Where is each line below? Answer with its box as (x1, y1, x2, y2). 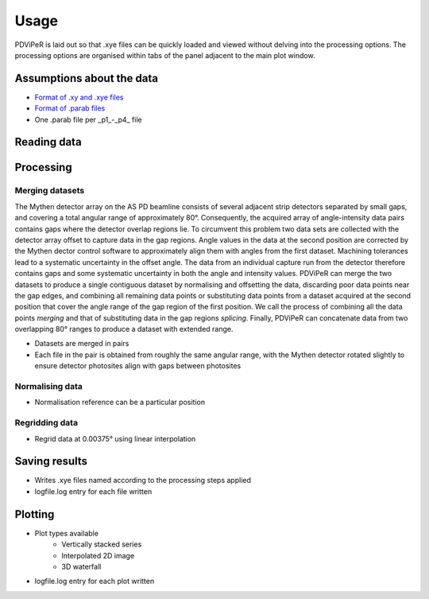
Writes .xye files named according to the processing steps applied (34, 476, 252, 485)
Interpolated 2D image (61, 550, 135, 560)
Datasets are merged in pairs (34, 339, 129, 348)
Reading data (14, 135, 83, 149)
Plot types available (34, 528, 99, 538)
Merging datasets (14, 185, 85, 196)
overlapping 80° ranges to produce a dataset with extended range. (14, 325, 234, 334)
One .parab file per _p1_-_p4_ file (34, 115, 142, 124)
